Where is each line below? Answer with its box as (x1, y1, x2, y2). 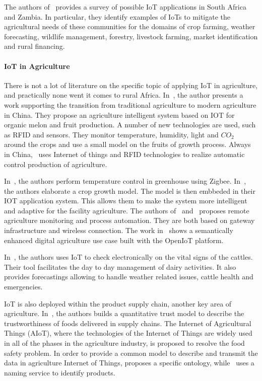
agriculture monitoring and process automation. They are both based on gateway (4, 215, 255, 225)
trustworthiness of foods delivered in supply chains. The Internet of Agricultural (4, 318, 251, 328)
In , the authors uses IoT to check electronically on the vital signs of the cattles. (4, 252, 253, 262)
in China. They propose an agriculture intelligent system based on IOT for (4, 109, 235, 120)
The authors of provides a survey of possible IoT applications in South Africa (4, 2, 246, 12)
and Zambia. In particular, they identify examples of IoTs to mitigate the (4, 11, 231, 22)
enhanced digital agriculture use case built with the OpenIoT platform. (4, 235, 224, 245)
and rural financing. (4, 41, 65, 51)
